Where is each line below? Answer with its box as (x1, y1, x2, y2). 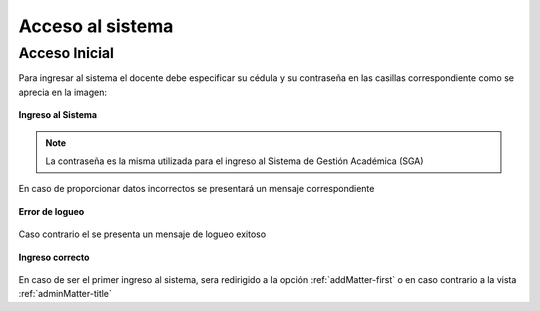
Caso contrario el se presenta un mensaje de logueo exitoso (18, 228, 267, 240)
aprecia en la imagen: (18, 86, 107, 98)
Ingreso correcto (18, 251, 90, 263)
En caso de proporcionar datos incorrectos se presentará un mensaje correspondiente (18, 183, 375, 195)
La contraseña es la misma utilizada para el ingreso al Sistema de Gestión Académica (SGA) (45, 155, 424, 167)
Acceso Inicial (18, 44, 115, 62)
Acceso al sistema (18, 15, 174, 37)
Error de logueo (18, 205, 85, 217)
